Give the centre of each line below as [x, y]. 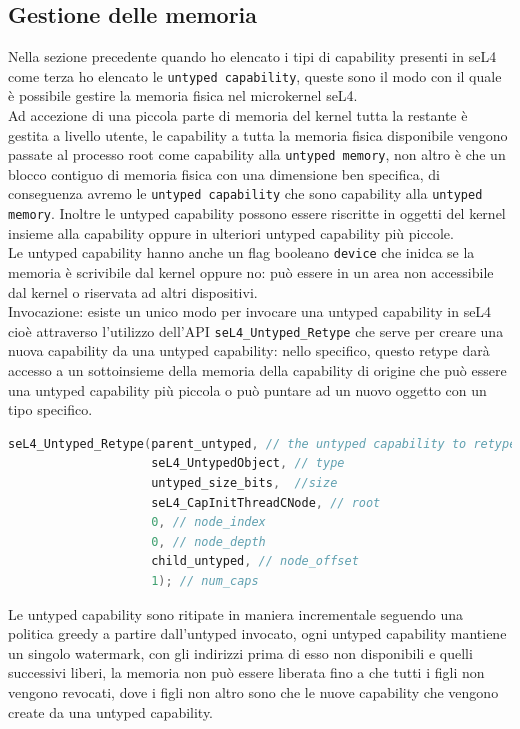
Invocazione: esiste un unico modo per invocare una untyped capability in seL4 [250, 311]
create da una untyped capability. [111, 711]
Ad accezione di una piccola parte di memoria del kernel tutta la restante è [238, 115]
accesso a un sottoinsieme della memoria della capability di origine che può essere [257, 370]
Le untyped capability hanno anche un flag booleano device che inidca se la [241, 252]
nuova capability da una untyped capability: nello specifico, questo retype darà [249, 350]
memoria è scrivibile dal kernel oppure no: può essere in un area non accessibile [251, 272]
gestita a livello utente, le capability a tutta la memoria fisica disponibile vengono [258, 134]
